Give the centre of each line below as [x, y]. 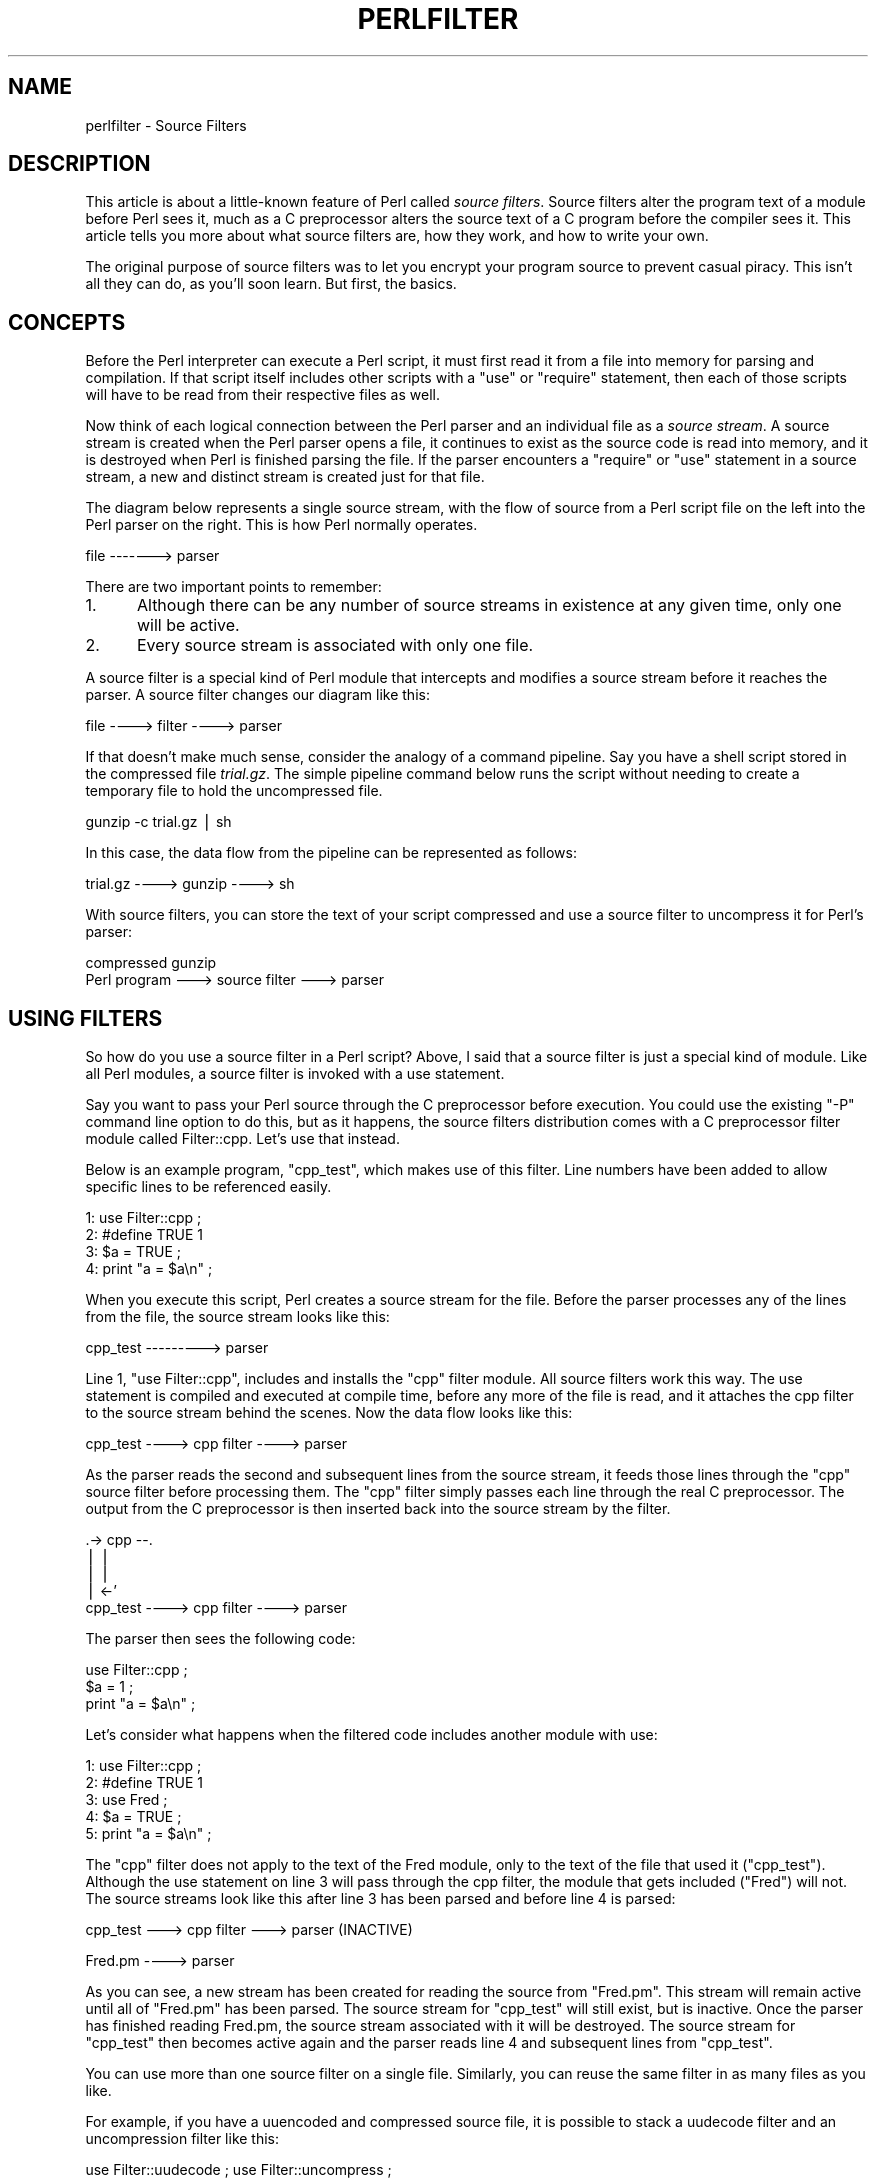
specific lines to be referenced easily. [208, 1187]
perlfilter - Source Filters [166, 125]
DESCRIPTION [79, 164]
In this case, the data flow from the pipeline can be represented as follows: [331, 853]
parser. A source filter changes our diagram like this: [257, 695]
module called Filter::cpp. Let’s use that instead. [242, 1139]
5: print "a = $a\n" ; [148, 1834]
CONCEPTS [67, 322]
